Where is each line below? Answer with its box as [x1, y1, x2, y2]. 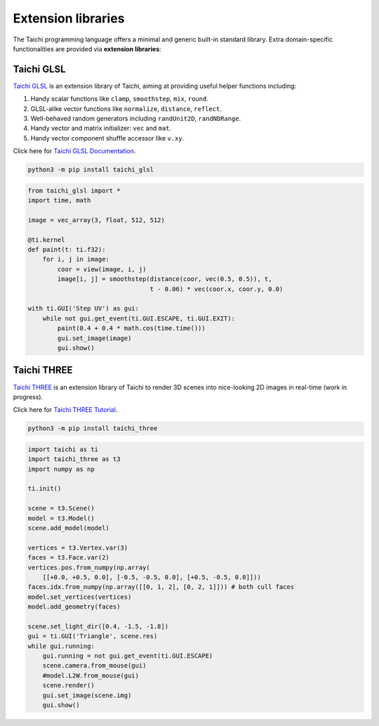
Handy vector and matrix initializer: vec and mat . [30, 124, 172, 133]
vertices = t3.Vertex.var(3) [27, 543, 128, 552]
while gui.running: [27, 642, 95, 650]
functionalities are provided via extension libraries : [13, 44, 161, 53]
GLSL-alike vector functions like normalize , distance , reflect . [30, 104, 222, 112]
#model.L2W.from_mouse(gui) [42, 671, 140, 680]
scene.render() [42, 682, 95, 689]
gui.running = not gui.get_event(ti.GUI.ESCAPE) [42, 652, 213, 660]
